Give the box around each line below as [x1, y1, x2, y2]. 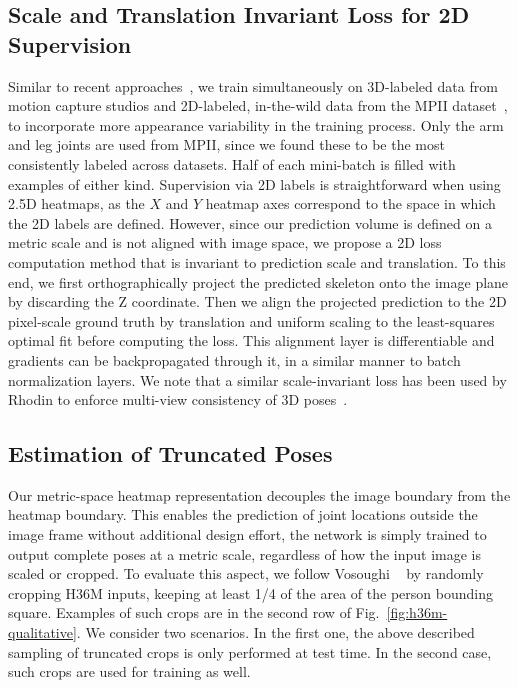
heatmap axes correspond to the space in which [205, 193, 496, 214]
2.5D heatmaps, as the [8, 193, 145, 214]
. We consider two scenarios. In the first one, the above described [76, 622, 475, 643]
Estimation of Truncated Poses [8, 438, 333, 469]
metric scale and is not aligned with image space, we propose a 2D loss [8, 232, 442, 253]
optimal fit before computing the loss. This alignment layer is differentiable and [8, 330, 495, 351]
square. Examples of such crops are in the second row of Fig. [8, 602, 380, 623]
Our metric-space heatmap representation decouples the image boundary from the [8, 484, 511, 505]
